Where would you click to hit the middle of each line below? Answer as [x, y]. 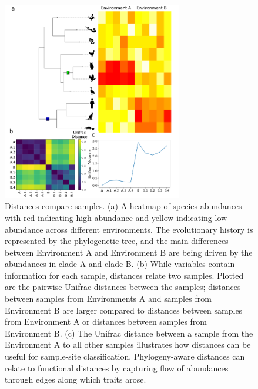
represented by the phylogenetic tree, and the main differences [117, 241]
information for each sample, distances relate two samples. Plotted [124, 275]
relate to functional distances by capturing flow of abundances [117, 367]
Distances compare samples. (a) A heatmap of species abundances [123, 206]
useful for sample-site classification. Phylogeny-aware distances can [125, 356]
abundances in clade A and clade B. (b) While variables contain [120, 264]
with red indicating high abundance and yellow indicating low [116, 217]
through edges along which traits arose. [76, 379]
